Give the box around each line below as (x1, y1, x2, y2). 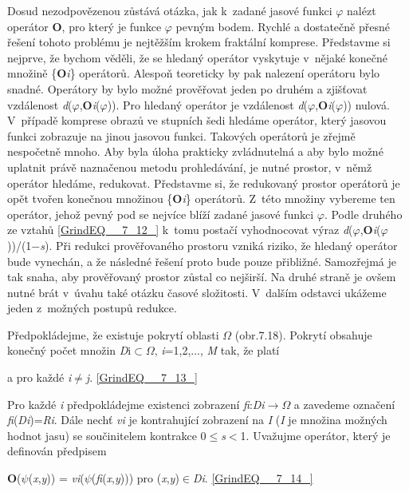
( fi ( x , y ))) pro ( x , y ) (91, 470, 179, 486)
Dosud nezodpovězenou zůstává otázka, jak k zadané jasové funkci (7, 2, 332, 18)
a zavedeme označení (293, 395, 395, 412)
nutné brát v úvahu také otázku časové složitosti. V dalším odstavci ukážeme (7, 284, 387, 300)
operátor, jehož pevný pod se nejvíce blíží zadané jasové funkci (7, 205, 314, 222)
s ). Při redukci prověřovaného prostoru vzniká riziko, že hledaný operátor (40, 236, 398, 253)
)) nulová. (343, 96, 390, 113)
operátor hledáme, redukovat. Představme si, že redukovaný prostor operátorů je (7, 174, 400, 191)
